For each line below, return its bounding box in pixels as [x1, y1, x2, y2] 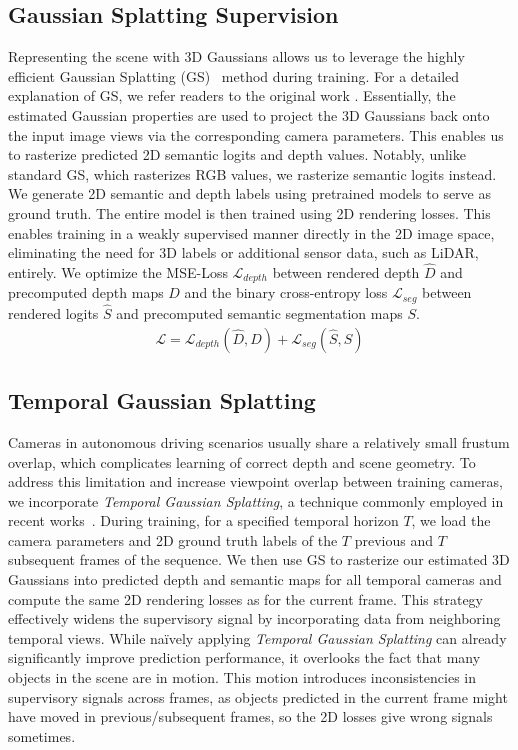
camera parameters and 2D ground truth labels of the [8, 529, 338, 550]
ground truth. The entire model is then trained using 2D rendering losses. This [8, 202, 491, 223]
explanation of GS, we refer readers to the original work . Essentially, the [8, 85, 456, 106]
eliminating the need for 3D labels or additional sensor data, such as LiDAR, [8, 242, 479, 263]
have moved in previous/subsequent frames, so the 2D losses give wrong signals [8, 706, 493, 727]
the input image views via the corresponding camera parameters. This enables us [8, 124, 504, 145]
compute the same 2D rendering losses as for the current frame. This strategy [8, 588, 484, 609]
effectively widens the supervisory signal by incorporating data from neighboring [8, 608, 501, 629]
